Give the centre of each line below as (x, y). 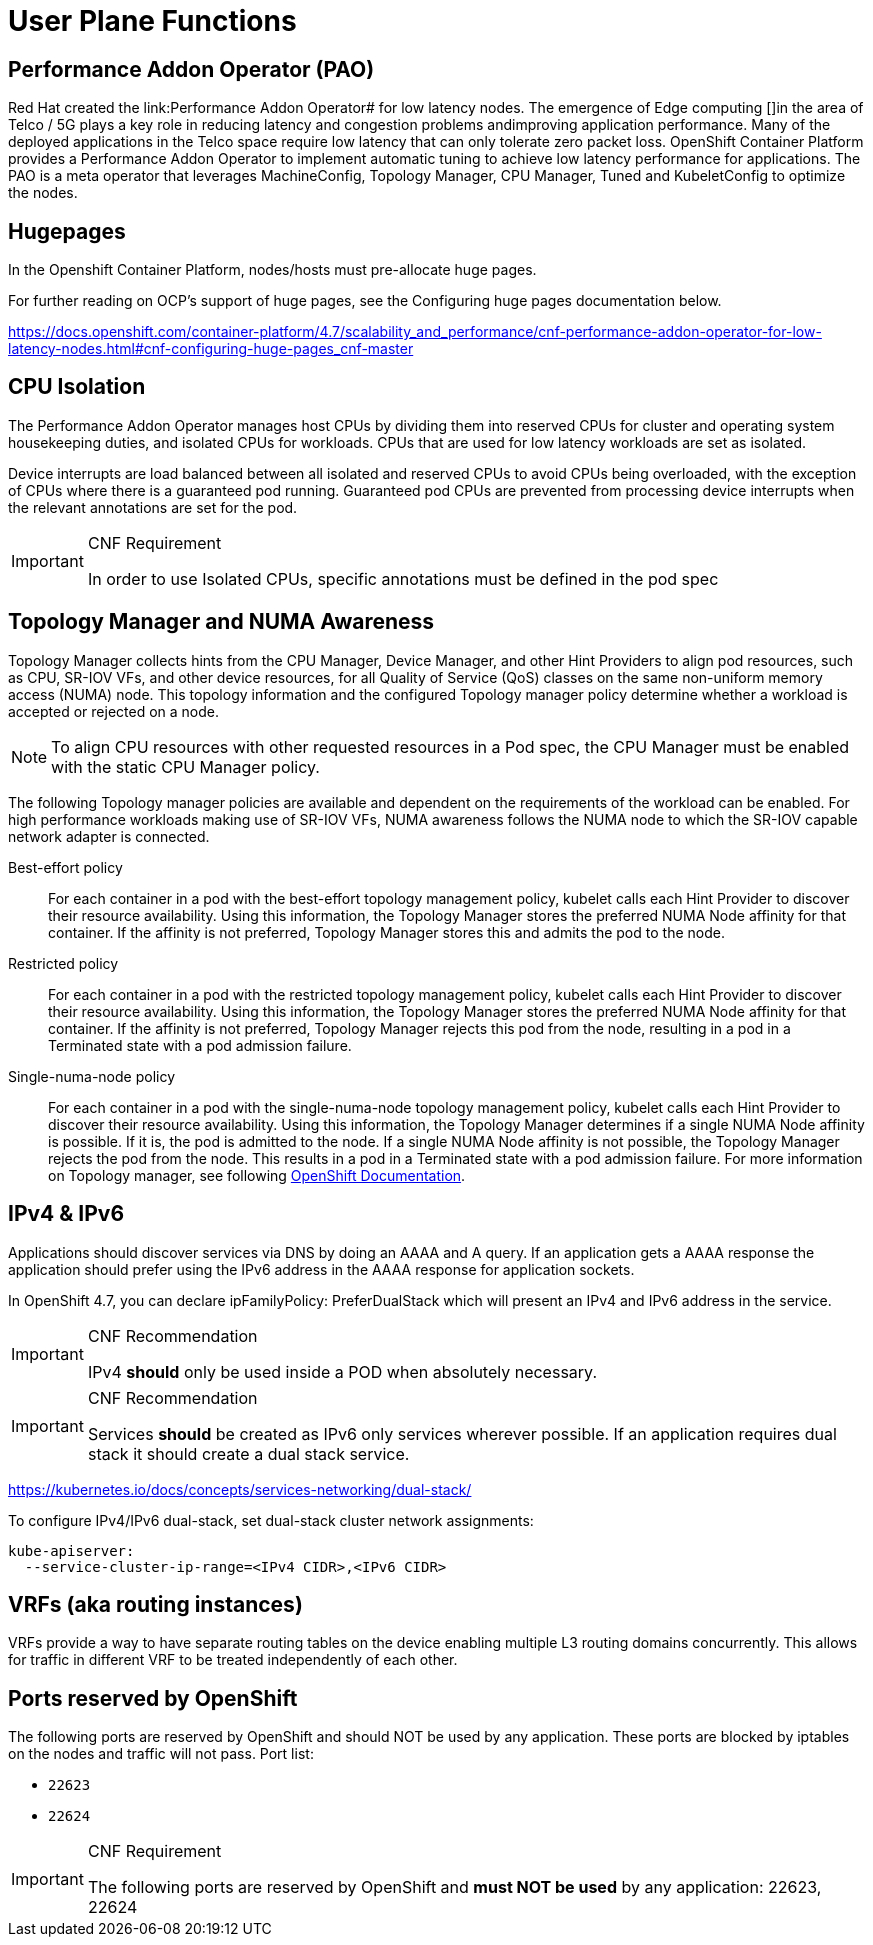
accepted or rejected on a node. (114, 711)
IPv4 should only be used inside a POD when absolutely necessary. (342, 1371)
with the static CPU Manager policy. (185, 766)
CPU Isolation (77, 387)
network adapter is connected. (109, 836)
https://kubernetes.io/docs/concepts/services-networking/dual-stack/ (240, 1489)
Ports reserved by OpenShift (153, 1698)
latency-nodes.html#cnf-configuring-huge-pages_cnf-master (211, 349)
